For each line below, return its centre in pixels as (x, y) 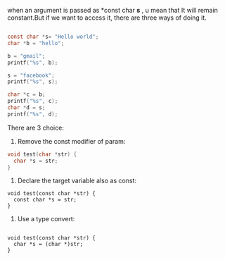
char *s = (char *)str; (48, 244)
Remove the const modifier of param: (71, 141)
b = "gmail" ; (26, 56)
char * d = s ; (26, 108)
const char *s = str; (45, 200)
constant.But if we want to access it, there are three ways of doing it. (107, 18)
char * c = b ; (26, 94)
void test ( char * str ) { (42, 154)
